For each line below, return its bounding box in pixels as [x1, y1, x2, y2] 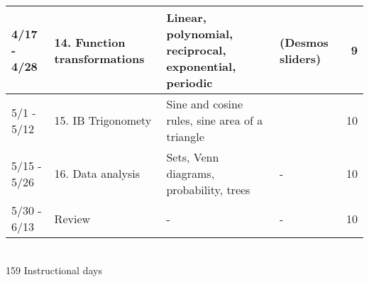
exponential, [166, 58, 236, 74]
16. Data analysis [54, 165, 141, 181]
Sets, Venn [166, 149, 219, 165]
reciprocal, [166, 42, 226, 58]
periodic [166, 74, 213, 91]
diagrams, [166, 165, 215, 181]
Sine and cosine [166, 96, 243, 112]
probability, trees [166, 181, 250, 198]
